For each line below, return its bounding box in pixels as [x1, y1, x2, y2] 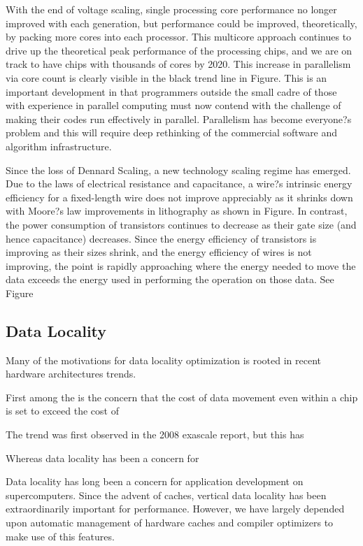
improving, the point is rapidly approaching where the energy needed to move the [6, 258, 356, 273]
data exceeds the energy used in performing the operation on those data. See [6, 272, 334, 287]
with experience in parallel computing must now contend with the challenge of [6, 98, 341, 113]
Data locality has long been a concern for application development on [6, 474, 304, 489]
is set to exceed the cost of [6, 403, 119, 418]
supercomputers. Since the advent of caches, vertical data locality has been [6, 487, 327, 502]
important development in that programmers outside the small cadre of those [6, 84, 337, 99]
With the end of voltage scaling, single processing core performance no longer [6, 2, 337, 16]
